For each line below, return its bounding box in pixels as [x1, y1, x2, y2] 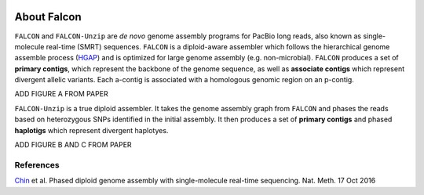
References [14, 159, 60, 170]
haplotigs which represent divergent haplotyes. [14, 125, 169, 135]
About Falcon [14, 10, 82, 23]
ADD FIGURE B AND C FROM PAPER [14, 140, 133, 150]
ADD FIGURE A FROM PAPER [14, 89, 109, 99]
